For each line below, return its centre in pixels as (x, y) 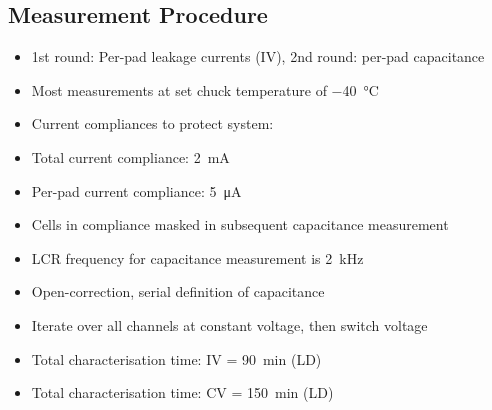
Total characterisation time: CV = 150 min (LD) (182, 392)
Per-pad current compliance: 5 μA (136, 190)
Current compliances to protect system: (152, 123)
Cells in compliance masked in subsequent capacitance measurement (240, 224)
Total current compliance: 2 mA (130, 156)
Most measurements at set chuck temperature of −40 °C (205, 89)
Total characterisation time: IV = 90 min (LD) (176, 358)
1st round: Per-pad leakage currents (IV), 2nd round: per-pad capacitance (258, 56)
